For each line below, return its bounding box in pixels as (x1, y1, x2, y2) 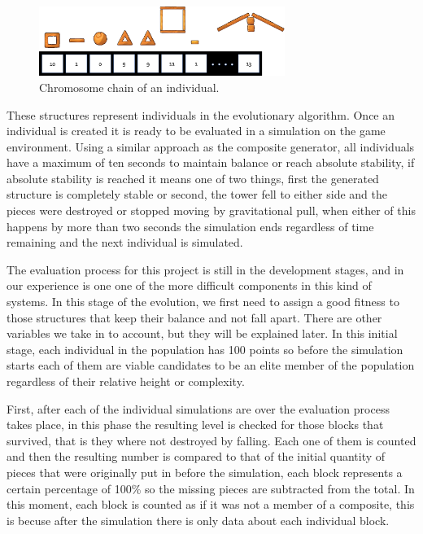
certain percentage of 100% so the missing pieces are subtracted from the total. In (7, 479, 415, 497)
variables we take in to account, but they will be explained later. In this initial (7, 325, 398, 342)
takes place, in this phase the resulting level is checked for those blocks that (7, 416, 384, 433)
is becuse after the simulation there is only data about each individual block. (7, 511, 390, 528)
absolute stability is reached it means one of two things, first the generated (7, 169, 379, 186)
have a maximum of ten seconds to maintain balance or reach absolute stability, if (7, 154, 415, 171)
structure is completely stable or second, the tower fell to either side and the (7, 186, 387, 203)
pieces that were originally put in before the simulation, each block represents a (7, 463, 403, 480)
